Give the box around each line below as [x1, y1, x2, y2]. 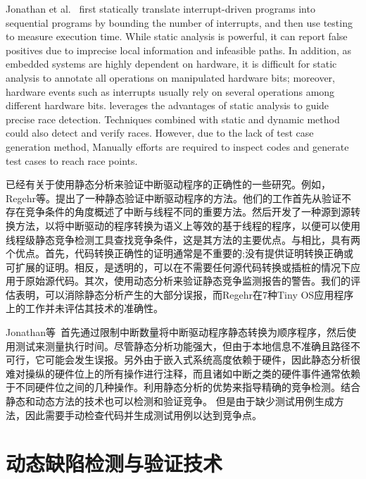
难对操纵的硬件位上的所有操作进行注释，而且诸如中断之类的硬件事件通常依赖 [6, 366, 360, 380]
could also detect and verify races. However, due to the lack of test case [6, 125, 314, 140]
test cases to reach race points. [6, 153, 138, 168]
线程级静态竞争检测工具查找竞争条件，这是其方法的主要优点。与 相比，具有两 [6, 232, 360, 247]
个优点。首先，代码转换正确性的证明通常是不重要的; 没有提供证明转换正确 [6, 246, 343, 261]
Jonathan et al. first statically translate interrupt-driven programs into [6, 1, 315, 15]
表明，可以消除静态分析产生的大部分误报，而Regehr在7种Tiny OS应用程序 [15, 287, 354, 301]
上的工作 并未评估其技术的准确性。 [6, 301, 163, 316]
